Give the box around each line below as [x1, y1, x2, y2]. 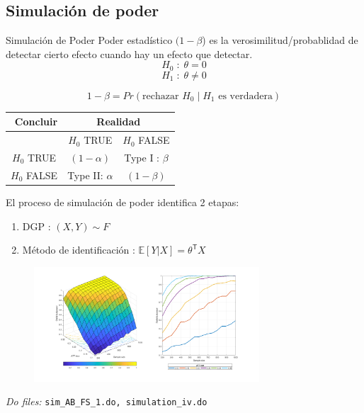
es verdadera [218, 91, 273, 101]
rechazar [142, 91, 179, 101]
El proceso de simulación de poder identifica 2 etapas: [6, 194, 239, 209]
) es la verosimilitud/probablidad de [202, 33, 358, 47]
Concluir [14, 114, 58, 129]
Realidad [96, 114, 141, 129]
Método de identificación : [22, 242, 135, 257]
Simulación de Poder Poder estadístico [6, 33, 173, 47]
